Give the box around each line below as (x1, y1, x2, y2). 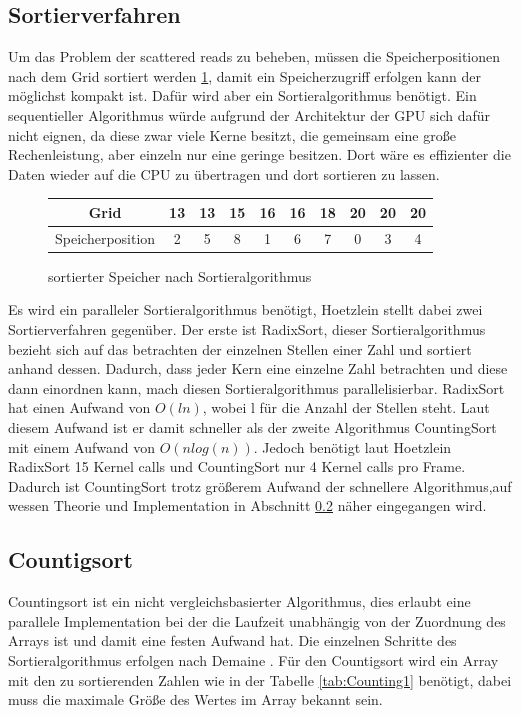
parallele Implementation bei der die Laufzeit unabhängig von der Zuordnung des (8, 610, 506, 631)
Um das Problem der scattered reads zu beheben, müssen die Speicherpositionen (8, 46, 500, 67)
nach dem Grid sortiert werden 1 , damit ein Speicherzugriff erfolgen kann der (8, 65, 482, 86)
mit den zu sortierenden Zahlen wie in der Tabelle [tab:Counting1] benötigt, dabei (8, 669, 512, 690)
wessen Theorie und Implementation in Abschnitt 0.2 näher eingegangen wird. (8, 495, 487, 516)
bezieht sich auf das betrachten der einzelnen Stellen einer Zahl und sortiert (8, 338, 472, 359)
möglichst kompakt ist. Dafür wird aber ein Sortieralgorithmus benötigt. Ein (8, 85, 477, 106)
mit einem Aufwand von (8, 436, 155, 457)
